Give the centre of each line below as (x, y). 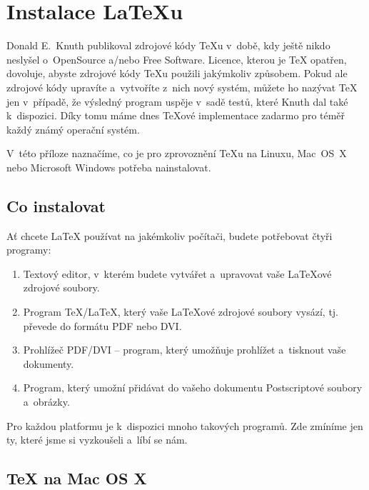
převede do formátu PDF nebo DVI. (102, 325)
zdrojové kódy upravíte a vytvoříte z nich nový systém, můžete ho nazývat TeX (182, 87)
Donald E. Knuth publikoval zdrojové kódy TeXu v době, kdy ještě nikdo (168, 45)
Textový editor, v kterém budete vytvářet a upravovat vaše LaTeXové (177, 273)
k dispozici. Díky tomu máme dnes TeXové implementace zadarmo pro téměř (176, 115)
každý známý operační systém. (73, 129)
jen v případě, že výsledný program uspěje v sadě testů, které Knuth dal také (177, 101)
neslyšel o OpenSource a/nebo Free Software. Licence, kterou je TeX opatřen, (177, 59)
